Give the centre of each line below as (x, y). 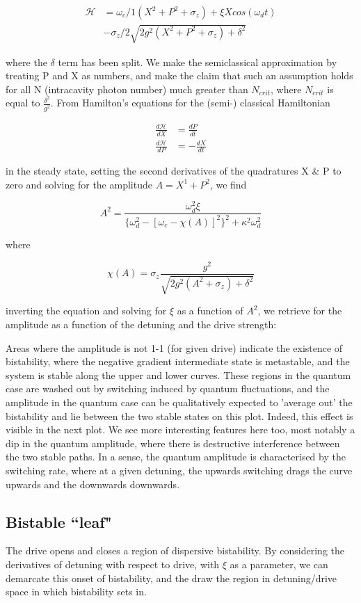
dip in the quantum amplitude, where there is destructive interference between (173, 443)
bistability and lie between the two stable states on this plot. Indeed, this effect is (179, 416)
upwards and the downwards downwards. (93, 484)
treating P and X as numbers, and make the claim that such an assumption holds (179, 75)
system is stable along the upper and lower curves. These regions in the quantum (178, 375)
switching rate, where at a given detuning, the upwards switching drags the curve (179, 470)
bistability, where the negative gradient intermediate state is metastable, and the (178, 361)
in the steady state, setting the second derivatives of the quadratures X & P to (174, 171)
